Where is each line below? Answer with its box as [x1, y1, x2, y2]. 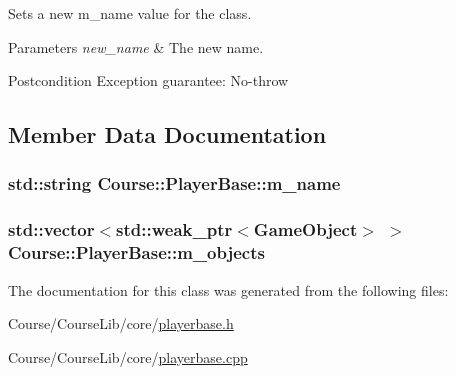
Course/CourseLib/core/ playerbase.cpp [8, 346, 248, 367]
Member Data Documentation [8, 119, 327, 150]
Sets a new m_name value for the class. [8, 3, 252, 23]
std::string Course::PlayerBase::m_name [8, 171, 341, 196]
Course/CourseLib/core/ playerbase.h [8, 313, 234, 334]
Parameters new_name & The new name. [8, 36, 264, 57]
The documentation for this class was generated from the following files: [8, 279, 449, 300]
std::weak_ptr [116, 217, 233, 242]
